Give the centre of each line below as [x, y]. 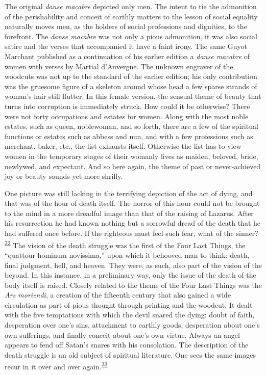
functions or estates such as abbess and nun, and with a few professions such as [129, 136]
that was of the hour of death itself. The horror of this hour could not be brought [132, 203]
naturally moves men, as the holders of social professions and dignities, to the [126, 26]
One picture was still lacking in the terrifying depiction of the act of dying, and [129, 193]
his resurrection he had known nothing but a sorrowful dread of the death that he [133, 223]
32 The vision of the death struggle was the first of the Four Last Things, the [125, 244]
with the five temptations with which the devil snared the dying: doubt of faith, [130, 315]
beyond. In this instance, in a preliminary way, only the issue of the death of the [130, 275]
